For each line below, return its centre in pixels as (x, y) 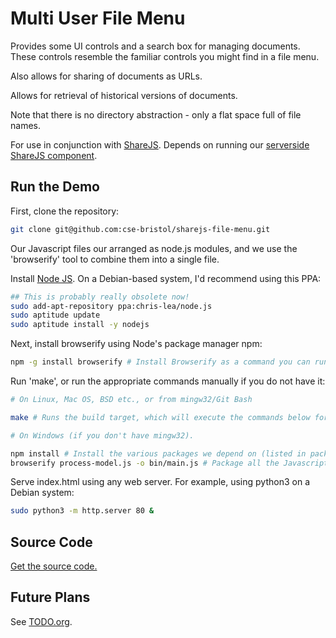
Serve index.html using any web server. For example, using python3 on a (160, 482)
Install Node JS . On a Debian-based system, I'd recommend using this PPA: (166, 278)
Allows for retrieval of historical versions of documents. (124, 95)
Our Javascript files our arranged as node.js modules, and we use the (154, 248)
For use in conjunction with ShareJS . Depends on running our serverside (160, 144)
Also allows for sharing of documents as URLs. (106, 76)
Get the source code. (54, 566)
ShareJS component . (54, 155)
